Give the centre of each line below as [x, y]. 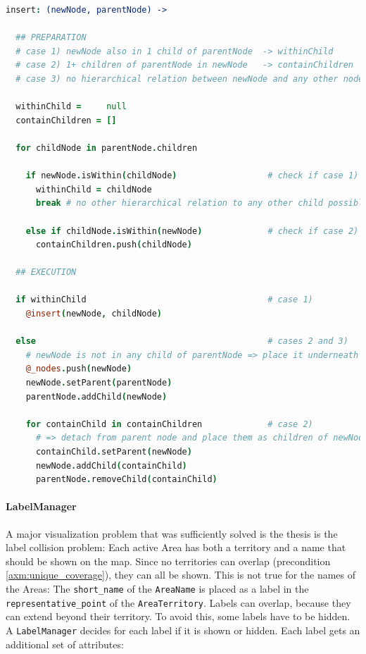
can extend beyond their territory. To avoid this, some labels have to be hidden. [178, 616]
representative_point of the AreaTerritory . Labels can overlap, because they [178, 602]
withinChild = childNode [94, 189]
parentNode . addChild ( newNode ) [96, 396]
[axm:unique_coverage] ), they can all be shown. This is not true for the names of [181, 575]
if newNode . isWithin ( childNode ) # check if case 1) [192, 176]
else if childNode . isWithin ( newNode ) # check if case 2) [192, 231]
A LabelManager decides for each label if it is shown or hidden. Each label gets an [183, 630]
